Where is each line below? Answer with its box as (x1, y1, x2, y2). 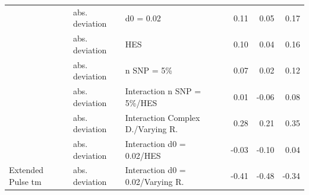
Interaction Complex (125, 111, 200, 123)
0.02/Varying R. (125, 175, 184, 187)
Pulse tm (9, 175, 42, 187)
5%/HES (125, 96, 157, 108)
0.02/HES (125, 149, 161, 161)
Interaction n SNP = (125, 85, 201, 97)
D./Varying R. (125, 123, 178, 135)
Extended (9, 164, 44, 176)
